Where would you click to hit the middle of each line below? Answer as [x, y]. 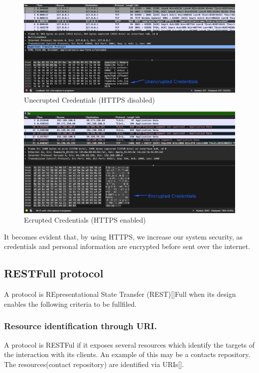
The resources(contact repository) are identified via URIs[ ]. [94, 364]
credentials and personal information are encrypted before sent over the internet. [127, 246]
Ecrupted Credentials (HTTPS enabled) [85, 220]
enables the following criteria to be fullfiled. [70, 304]
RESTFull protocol [54, 273]
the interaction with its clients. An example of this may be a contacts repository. [127, 354]
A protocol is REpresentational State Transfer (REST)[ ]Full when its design [120, 294]
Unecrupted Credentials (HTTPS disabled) [89, 99]
